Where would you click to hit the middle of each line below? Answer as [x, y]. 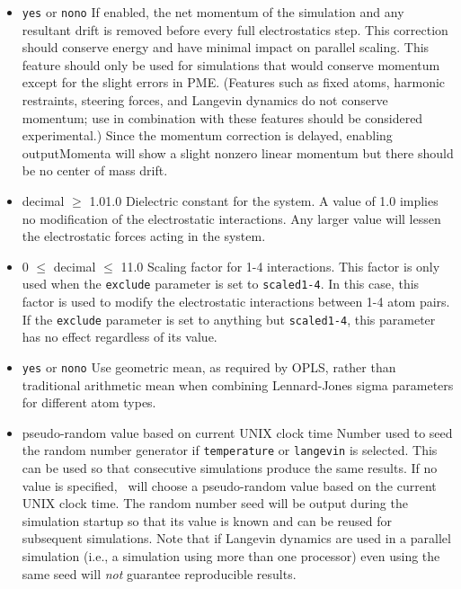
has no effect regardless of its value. [120, 337]
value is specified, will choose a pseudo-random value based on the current [229, 485]
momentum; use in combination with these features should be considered [222, 117]
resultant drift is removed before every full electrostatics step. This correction [235, 29]
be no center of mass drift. [95, 170]
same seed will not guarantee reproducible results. [159, 573]
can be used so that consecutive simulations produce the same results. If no [230, 467]
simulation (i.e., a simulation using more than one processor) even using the [231, 555]
